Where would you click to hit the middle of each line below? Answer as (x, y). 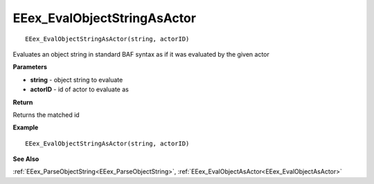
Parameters (30, 67)
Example (26, 127)
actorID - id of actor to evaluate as (80, 89)
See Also (26, 159)
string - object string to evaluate (77, 80)
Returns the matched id (46, 115)
